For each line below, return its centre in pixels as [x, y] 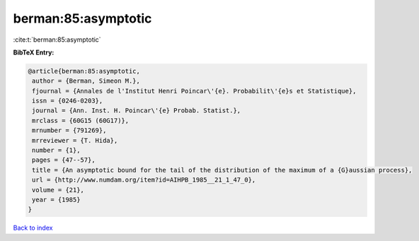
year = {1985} [56, 200]
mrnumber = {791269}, [69, 130]
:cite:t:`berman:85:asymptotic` [57, 40]
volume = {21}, [58, 190]
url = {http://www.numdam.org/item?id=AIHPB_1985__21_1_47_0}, [144, 180]
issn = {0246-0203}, [68, 101]
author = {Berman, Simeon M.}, [86, 81]
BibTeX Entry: [34, 52]
